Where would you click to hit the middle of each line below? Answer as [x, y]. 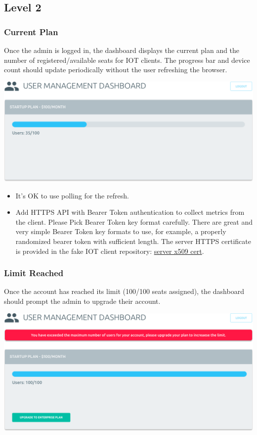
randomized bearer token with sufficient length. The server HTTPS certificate [133, 241]
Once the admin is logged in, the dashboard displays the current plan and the [122, 50]
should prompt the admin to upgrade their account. [82, 301]
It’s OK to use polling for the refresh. [72, 195]
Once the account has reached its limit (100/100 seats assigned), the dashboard [124, 291]
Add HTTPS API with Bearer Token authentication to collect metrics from [130, 212]
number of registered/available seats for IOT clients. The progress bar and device [127, 60]
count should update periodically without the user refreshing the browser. [116, 70]
